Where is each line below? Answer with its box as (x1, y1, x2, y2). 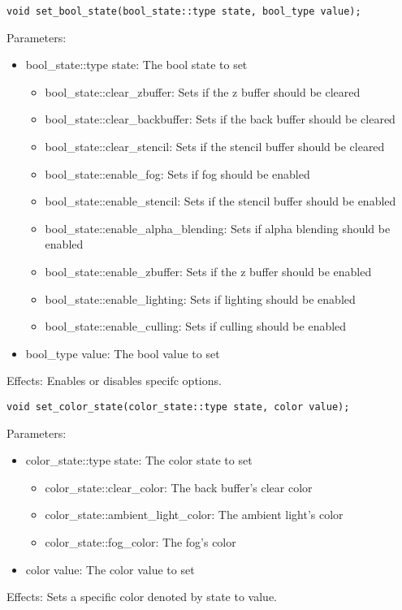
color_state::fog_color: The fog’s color (45, 534, 236, 550)
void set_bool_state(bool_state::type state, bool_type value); (6, 6, 361, 17)
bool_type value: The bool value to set (25, 344, 220, 361)
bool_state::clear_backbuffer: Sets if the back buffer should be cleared (45, 110, 396, 128)
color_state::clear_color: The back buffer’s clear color (45, 478, 313, 495)
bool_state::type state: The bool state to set (25, 56, 248, 73)
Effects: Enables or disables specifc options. (6, 372, 222, 389)
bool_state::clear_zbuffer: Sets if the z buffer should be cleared (45, 83, 361, 100)
